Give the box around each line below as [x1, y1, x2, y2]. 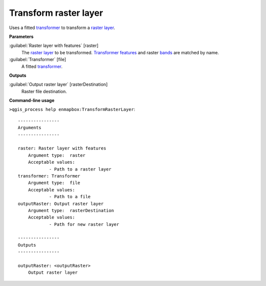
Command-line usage [9, 98, 55, 104]
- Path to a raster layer [49, 166, 112, 172]
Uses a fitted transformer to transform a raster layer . [9, 25, 115, 31]
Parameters [9, 34, 34, 39]
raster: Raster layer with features [18, 145, 106, 151]
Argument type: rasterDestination [28, 208, 114, 213]
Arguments [18, 125, 41, 131]
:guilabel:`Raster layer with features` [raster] [9, 42, 99, 49]
